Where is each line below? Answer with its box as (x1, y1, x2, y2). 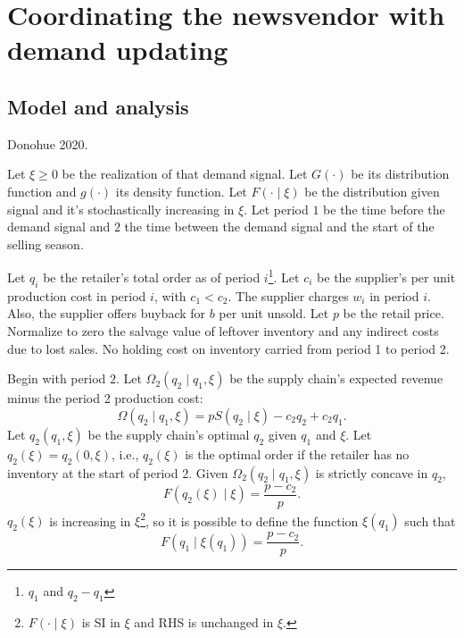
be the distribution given (304, 181, 440, 200)
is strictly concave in (315, 463, 428, 482)
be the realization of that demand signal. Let (62, 164, 308, 183)
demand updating (7, 31, 228, 68)
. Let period (244, 199, 309, 218)
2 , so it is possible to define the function (140, 508, 359, 530)
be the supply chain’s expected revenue (229, 369, 443, 388)
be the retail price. (343, 304, 444, 323)
